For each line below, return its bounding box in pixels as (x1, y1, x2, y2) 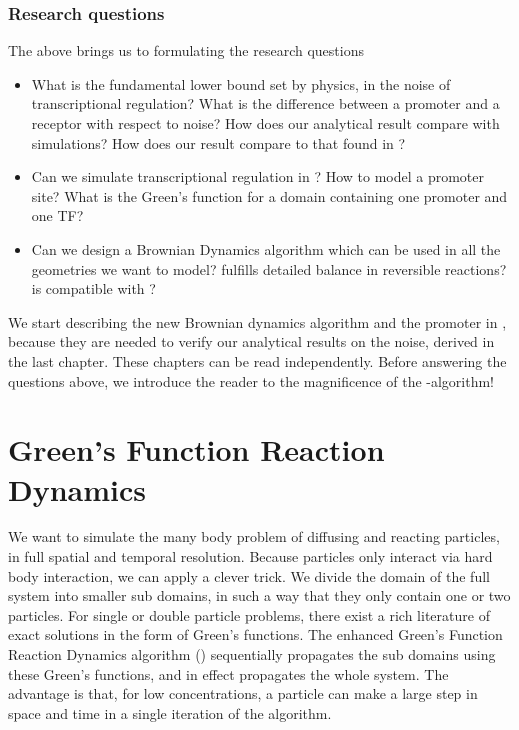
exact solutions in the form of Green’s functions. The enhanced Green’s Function (8, 624, 503, 645)
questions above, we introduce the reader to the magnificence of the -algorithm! (8, 370, 495, 391)
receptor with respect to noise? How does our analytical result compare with (31, 113, 500, 133)
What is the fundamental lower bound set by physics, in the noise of (31, 73, 451, 94)
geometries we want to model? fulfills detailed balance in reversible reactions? (31, 258, 507, 279)
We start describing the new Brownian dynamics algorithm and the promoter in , (8, 311, 507, 332)
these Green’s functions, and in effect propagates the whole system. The (8, 663, 449, 684)
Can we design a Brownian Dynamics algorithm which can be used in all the (31, 238, 501, 259)
